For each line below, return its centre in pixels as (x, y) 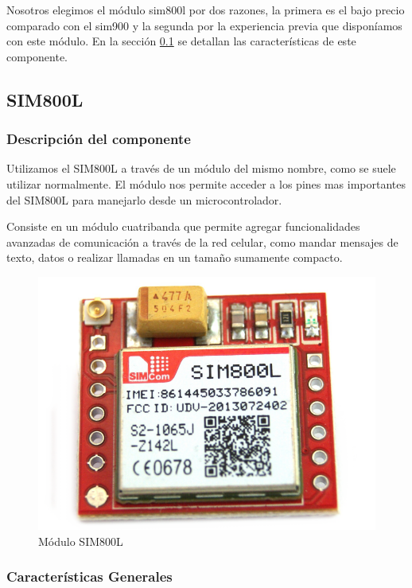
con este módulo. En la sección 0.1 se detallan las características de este (181, 41)
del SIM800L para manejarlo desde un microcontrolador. (144, 199)
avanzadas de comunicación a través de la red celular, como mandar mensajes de (202, 241)
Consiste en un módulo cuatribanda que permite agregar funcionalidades (183, 226)
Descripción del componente (99, 139)
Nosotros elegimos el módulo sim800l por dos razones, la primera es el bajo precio (206, 10)
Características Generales (89, 576)
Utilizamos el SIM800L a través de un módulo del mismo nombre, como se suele (201, 168)
